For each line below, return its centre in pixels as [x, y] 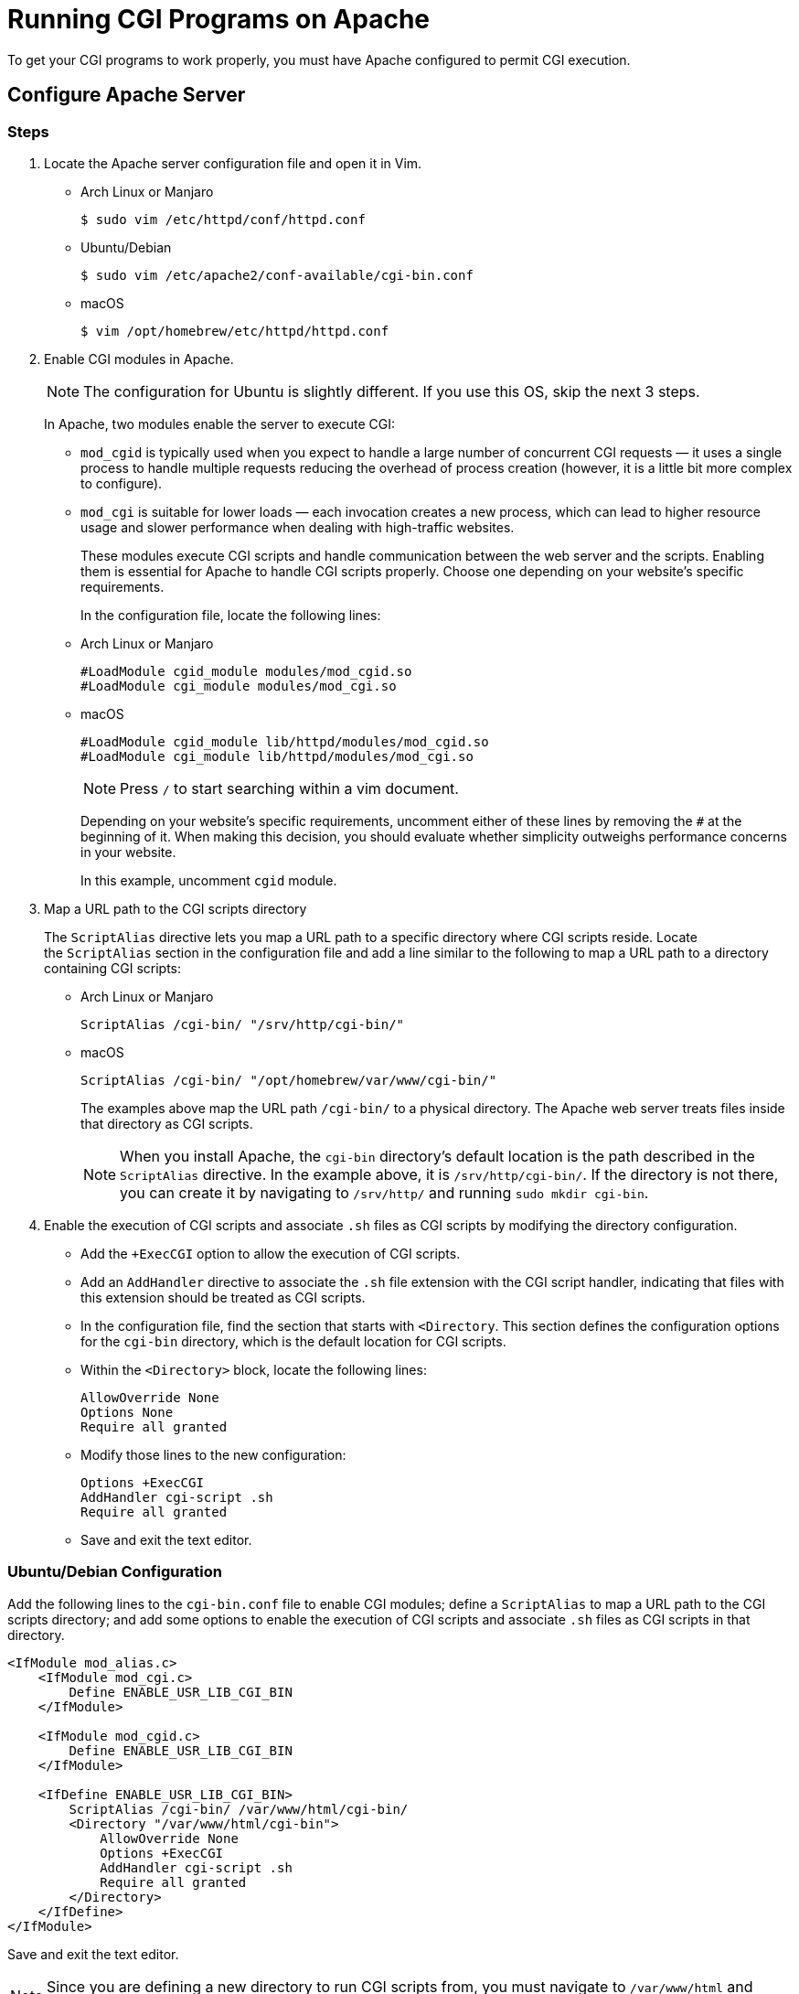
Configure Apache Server [127, 95]
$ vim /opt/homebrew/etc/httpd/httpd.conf [235, 331]
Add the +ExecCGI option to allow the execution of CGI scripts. [271, 1253]
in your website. [128, 852]
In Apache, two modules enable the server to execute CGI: [220, 423]
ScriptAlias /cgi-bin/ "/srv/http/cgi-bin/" [243, 1024]
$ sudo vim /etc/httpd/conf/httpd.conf [223, 219]
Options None [127, 1412]
